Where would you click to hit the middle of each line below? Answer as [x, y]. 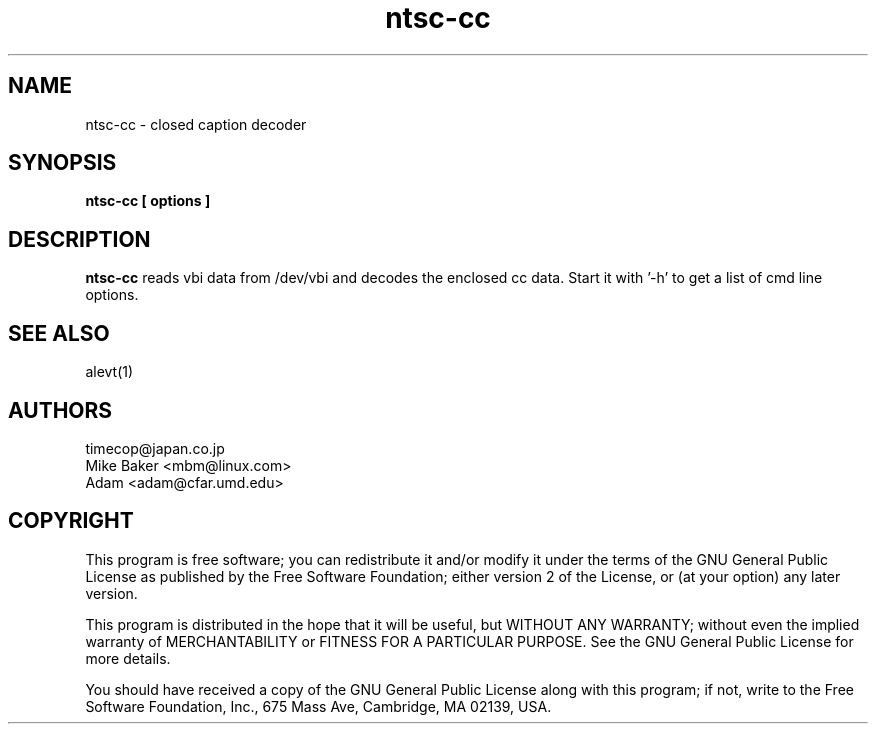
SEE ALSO [59, 333]
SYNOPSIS [62, 163]
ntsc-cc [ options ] [148, 201]
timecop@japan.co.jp [155, 448]
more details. [128, 658]
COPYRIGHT [71, 521]
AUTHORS [60, 410]
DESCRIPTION [79, 239]
